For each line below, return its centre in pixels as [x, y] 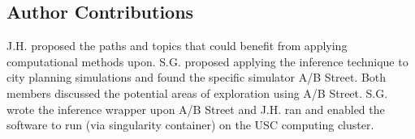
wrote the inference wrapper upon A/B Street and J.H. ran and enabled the [196, 109]
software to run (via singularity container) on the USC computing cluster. [190, 125]
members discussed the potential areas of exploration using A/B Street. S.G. [197, 93]
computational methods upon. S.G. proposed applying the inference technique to [207, 61]
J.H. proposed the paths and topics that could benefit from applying [177, 46]
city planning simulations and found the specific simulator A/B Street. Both [197, 77]
